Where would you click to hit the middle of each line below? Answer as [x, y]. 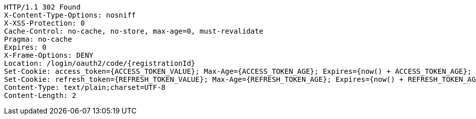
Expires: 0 [25, 47]
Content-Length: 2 [40, 95]
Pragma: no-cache [38, 39]
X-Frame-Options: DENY [49, 55]
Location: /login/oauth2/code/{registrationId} [100, 63]
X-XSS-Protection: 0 [45, 23]
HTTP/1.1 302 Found [42, 7]
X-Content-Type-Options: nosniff [70, 15]
